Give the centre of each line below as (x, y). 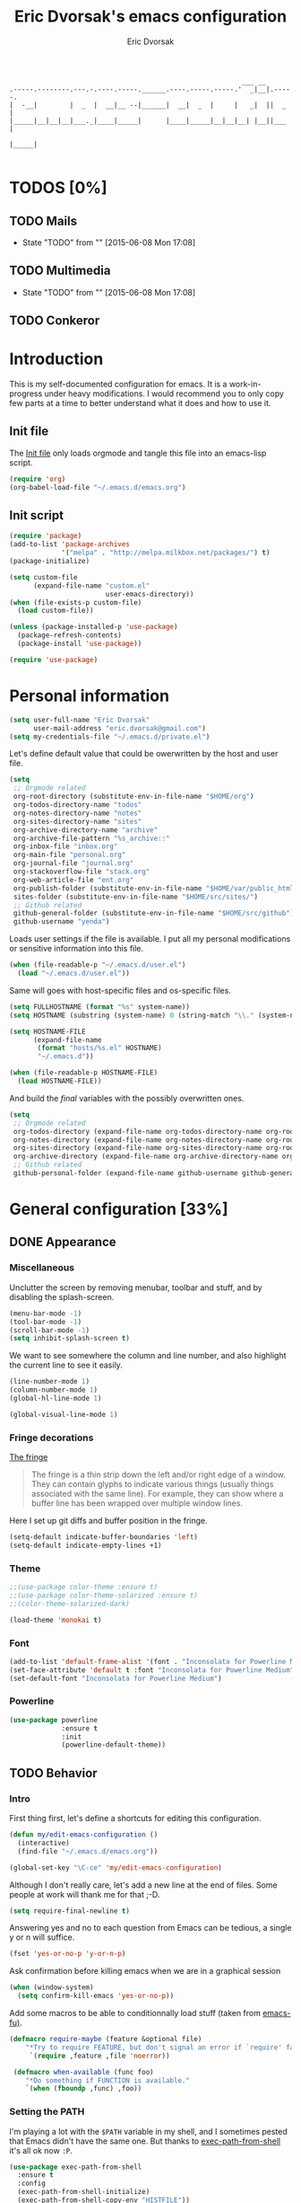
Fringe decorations (52, 1438)
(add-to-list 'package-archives (69, 544)
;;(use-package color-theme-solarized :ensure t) (104, 1595)
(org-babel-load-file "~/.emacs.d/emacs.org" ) (98, 487)
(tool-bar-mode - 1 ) (46, 1322)
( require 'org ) (38, 479)
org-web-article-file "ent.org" (73, 880)
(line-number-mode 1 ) (50, 1382)
